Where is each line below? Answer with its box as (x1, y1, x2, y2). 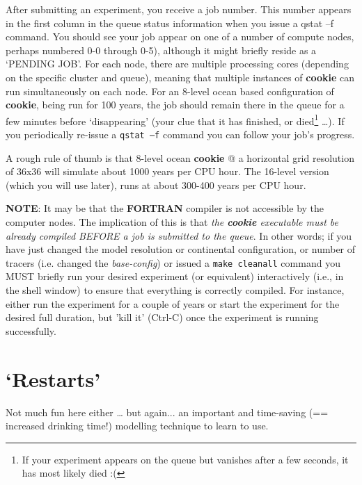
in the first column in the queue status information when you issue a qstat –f (6, 15, 334, 30)
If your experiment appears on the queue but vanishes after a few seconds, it (22, 452, 349, 466)
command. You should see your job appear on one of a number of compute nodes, (6, 29, 354, 44)
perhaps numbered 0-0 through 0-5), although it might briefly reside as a (6, 42, 317, 57)
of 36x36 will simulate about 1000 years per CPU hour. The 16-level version (6, 164, 329, 179)
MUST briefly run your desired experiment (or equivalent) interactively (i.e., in (6, 269, 344, 283)
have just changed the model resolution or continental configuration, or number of (6, 242, 356, 256)
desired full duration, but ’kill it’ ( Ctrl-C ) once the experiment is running (6, 310, 319, 324)
